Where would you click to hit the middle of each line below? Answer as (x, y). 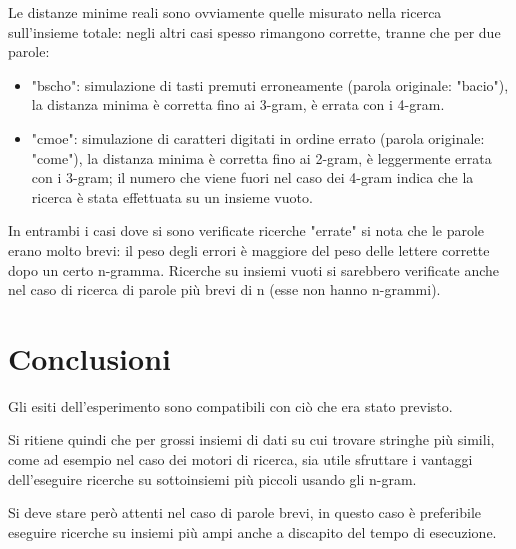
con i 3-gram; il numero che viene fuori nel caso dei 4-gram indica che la (252, 177)
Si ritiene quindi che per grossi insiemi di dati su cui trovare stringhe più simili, (251, 439)
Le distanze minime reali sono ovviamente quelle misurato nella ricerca (225, 12)
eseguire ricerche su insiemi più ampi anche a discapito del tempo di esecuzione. (252, 531)
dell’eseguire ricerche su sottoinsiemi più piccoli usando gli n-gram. (212, 478)
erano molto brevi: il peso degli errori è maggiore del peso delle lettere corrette (249, 249)
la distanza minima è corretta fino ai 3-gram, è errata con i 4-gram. (238, 104)
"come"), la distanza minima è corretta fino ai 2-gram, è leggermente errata (261, 157)
